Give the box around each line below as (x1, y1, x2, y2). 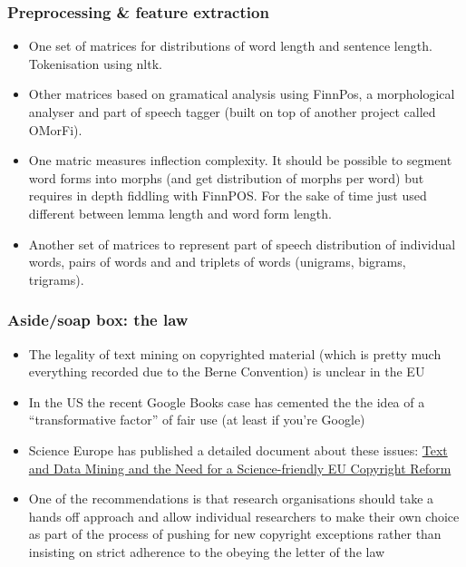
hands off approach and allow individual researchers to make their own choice (28, 506, 460, 525)
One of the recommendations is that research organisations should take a (28, 489, 434, 508)
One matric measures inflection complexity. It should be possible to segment (28, 151, 452, 170)
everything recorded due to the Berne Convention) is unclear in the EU (28, 362, 425, 381)
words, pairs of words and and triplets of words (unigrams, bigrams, (28, 252, 406, 271)
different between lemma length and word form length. (28, 203, 332, 222)
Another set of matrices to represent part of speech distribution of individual (28, 234, 456, 253)
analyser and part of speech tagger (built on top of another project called (28, 103, 436, 121)
